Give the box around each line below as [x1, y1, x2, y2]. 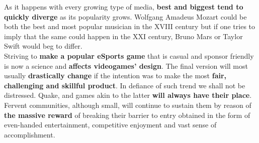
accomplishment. [4, 129, 55, 139]
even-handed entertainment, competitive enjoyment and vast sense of [4, 119, 217, 130]
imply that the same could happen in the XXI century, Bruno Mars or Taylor [4, 31, 243, 41]
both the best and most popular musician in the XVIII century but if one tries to [4, 21, 255, 32]
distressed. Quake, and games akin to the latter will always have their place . [4, 90, 252, 100]
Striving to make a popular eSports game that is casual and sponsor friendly [4, 50, 254, 61]
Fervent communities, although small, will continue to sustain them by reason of [4, 99, 251, 110]
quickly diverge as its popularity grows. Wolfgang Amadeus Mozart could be [4, 11, 247, 22]
